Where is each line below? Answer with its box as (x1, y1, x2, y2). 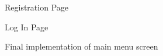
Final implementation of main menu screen (5, 40, 158, 52)
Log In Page (5, 20, 48, 33)
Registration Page (5, 1, 69, 13)
